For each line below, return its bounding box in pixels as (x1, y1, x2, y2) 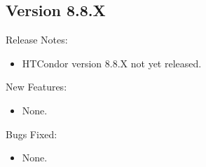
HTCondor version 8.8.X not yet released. (22, 55, 202, 70)
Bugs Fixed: (6, 126, 57, 141)
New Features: (6, 79, 67, 94)
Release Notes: (6, 32, 68, 47)
